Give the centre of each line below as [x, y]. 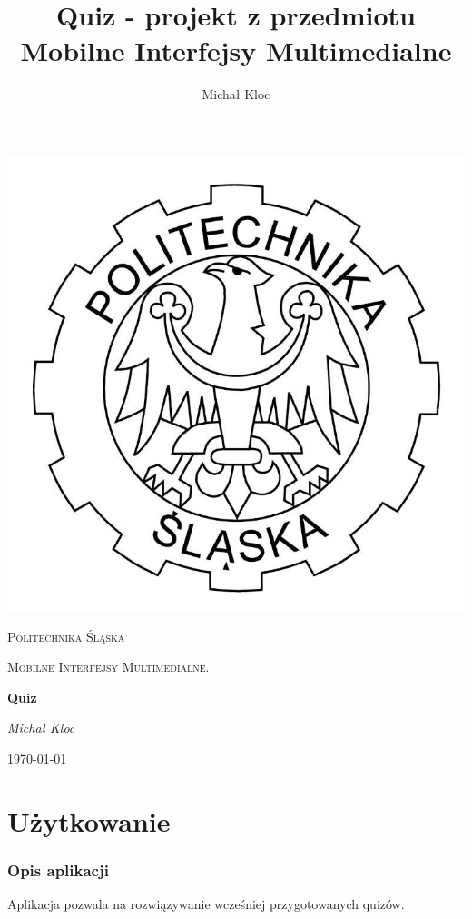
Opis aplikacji [58, 869]
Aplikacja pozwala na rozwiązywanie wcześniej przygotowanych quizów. [206, 904]
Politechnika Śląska [66, 636]
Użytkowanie [89, 820]
